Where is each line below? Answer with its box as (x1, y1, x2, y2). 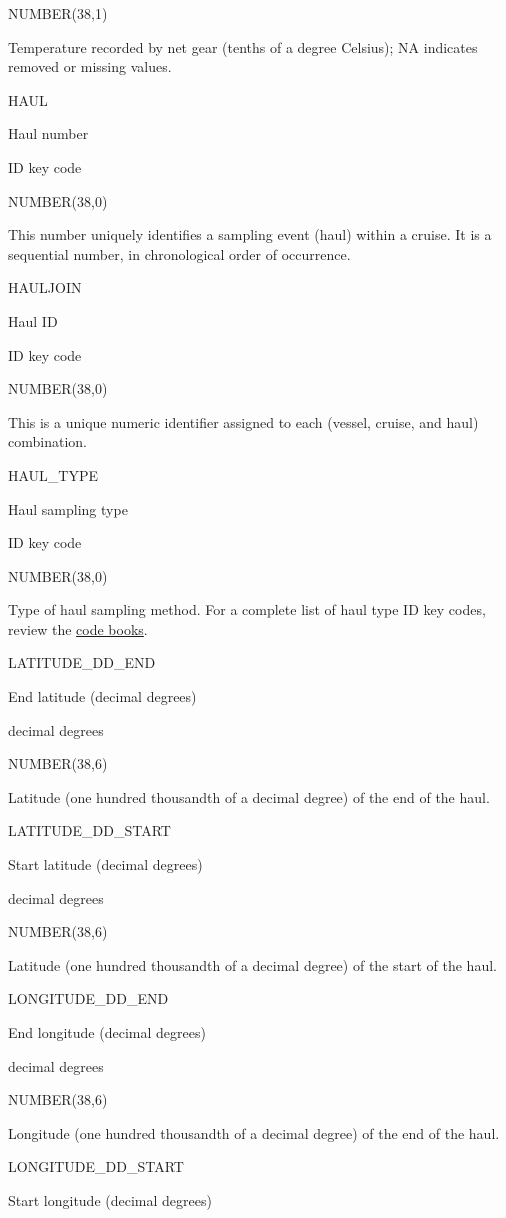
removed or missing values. (8, 56, 172, 77)
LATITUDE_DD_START (8, 820, 171, 841)
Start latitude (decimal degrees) (8, 854, 203, 875)
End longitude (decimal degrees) (8, 1022, 206, 1042)
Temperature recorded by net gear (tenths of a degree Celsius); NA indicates (8, 36, 478, 57)
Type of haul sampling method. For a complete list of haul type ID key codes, (8, 599, 486, 620)
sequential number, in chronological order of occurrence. (8, 243, 351, 264)
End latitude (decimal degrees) (8, 686, 197, 707)
